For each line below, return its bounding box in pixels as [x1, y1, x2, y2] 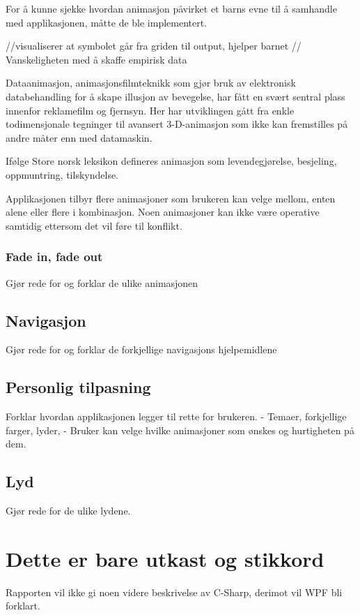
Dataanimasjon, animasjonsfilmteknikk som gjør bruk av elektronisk [6, 75, 296, 90]
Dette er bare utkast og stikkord [6, 544, 324, 572]
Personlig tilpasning [6, 376, 151, 398]
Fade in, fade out [6, 248, 103, 265]
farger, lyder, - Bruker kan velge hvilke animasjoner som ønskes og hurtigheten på [6, 422, 354, 437]
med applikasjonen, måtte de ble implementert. [6, 15, 208, 29]
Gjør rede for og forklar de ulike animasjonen [6, 275, 198, 290]
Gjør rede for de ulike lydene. [6, 503, 131, 518]
